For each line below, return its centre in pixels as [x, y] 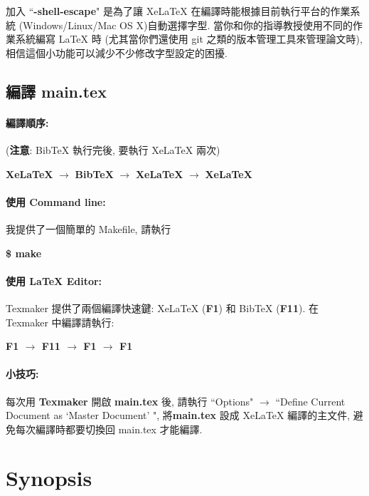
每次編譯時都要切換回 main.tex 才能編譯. [109, 429]
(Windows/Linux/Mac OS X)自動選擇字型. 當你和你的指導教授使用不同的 [186, 25]
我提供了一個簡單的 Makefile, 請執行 [89, 228]
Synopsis [49, 478]
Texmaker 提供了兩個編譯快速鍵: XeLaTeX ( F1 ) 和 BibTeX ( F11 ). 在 [162, 308]
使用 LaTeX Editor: [54, 280]
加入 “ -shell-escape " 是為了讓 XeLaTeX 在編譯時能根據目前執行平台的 [168, 11]
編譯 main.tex [56, 91]
